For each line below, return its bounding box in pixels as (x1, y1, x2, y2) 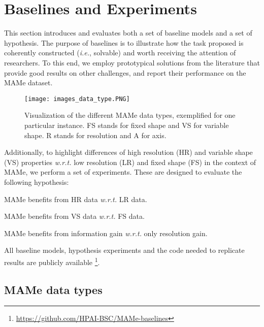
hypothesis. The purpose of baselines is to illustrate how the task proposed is (4, 37, 244, 48)
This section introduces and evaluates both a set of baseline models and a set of (4, 27, 252, 38)
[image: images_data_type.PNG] (24, 95, 130, 103)
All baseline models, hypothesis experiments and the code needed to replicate (4, 245, 245, 255)
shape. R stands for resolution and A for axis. (24, 129, 167, 140)
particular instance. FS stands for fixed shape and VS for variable (24, 119, 229, 130)
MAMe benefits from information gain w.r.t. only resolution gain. (4, 227, 208, 238)
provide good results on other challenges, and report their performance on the (4, 67, 246, 78)
